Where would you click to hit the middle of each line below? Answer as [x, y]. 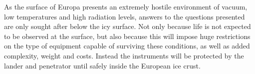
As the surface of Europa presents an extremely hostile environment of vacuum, [126, 6]
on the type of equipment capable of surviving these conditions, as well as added [127, 46]
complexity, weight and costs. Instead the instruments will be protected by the [124, 55]
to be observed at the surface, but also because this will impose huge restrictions [127, 36]
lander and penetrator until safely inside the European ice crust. [102, 65]
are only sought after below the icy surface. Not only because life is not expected [127, 26]
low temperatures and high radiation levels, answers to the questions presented [125, 16]
